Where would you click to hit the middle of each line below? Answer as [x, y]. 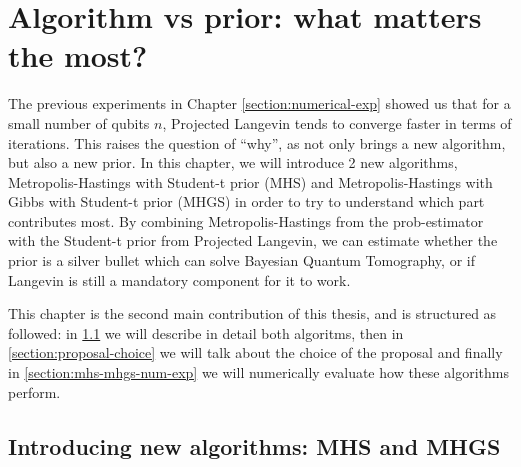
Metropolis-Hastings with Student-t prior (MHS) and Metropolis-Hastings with [250, 181]
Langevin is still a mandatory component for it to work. [179, 279]
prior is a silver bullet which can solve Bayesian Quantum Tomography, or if [241, 260]
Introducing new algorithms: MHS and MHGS [254, 445]
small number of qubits [79, 122]
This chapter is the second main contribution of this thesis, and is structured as [252, 313]
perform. [34, 391]
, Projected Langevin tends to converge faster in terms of [337, 122]
